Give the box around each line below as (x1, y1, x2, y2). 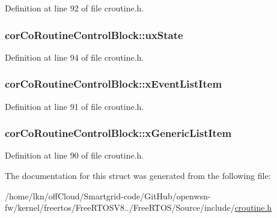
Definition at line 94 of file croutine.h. (5, 50, 144, 63)
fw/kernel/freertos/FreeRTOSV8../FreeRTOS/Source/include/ (5, 201, 235, 214)
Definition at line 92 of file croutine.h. (5, 2, 144, 14)
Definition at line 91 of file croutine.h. (5, 100, 144, 112)
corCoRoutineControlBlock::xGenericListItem (5, 126, 232, 141)
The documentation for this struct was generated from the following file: (5, 169, 271, 182)
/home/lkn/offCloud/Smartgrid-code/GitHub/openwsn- (5, 189, 211, 202)
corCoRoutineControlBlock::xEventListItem (5, 76, 222, 91)
